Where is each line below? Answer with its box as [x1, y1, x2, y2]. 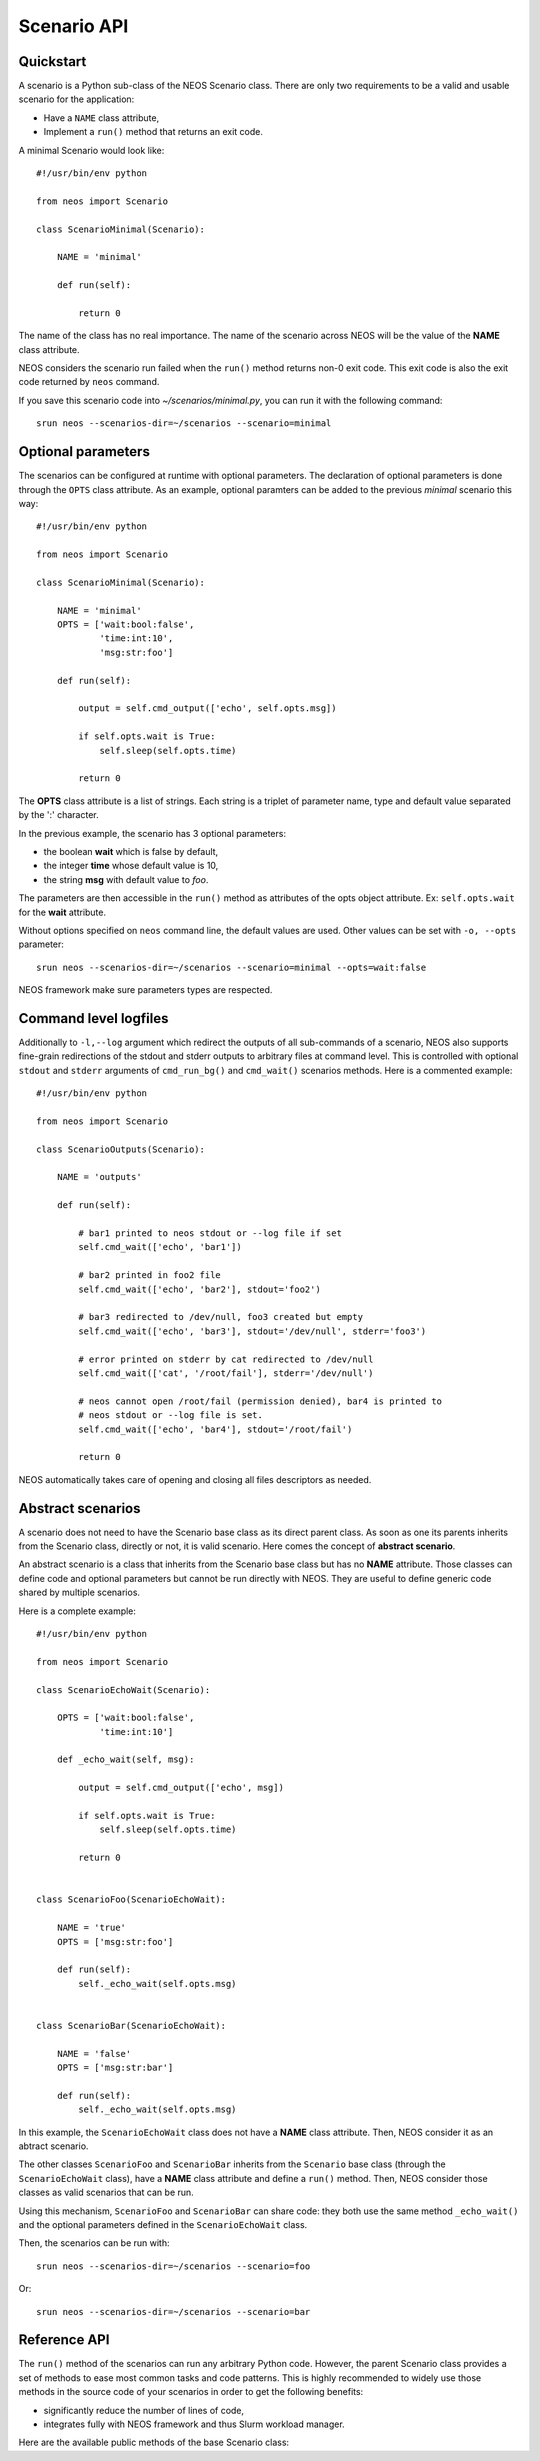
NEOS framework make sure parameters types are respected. [18, 984, 273, 996]
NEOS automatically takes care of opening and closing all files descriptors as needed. [18, 1473, 372, 1485]
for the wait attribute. [18, 906, 107, 918]
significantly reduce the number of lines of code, [43, 2404, 245, 2416]
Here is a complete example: [18, 1605, 137, 1617]
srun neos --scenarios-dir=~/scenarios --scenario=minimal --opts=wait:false [36, 961, 427, 973]
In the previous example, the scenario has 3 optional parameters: [18, 827, 287, 839]
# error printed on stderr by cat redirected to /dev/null [78, 1353, 374, 1365]
